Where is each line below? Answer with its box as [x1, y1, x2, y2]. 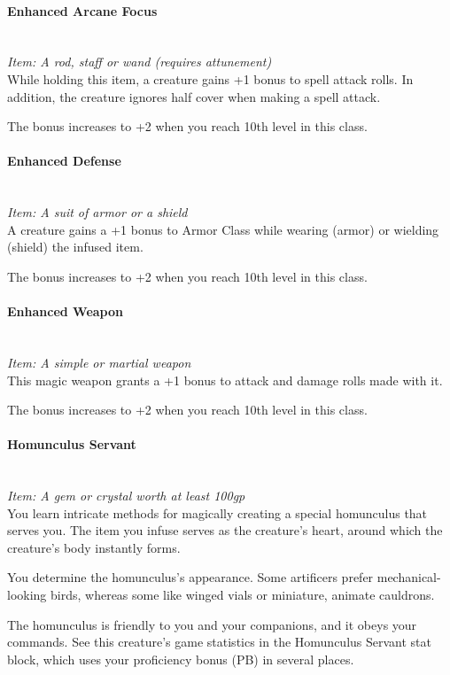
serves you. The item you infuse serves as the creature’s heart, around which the [7, 521, 443, 539]
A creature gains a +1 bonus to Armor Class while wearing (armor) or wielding [7, 220, 439, 238]
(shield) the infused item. [7, 237, 144, 256]
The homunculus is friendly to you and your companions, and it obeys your [7, 615, 417, 633]
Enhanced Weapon [7, 302, 123, 321]
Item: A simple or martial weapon [7, 353, 191, 371]
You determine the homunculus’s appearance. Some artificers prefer [7, 568, 374, 586]
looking [7, 586, 47, 604]
